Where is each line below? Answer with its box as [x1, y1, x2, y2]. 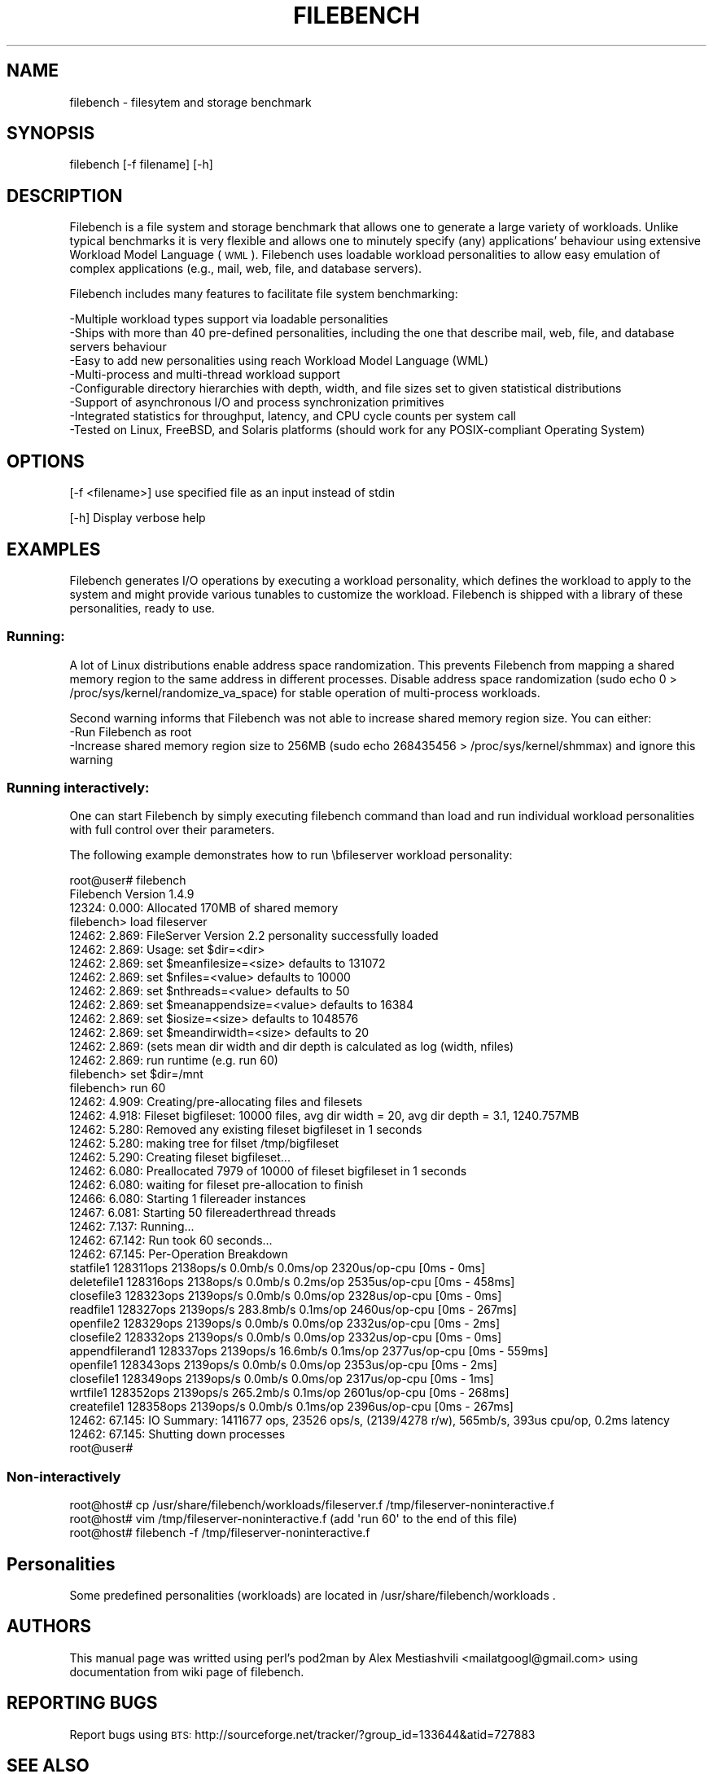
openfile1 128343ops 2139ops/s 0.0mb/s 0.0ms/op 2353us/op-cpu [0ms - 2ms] [69, 1358, 497, 1372]
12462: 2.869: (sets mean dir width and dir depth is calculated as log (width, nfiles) [69, 1039, 514, 1054]
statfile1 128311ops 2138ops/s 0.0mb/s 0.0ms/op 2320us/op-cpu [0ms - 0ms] [69, 1261, 486, 1276]
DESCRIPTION [7, 185, 123, 206]
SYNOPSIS [7, 123, 95, 144]
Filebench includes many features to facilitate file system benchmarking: [69, 287, 458, 301]
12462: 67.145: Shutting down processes [69, 1427, 286, 1442]
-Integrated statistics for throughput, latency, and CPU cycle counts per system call [69, 409, 517, 424]
